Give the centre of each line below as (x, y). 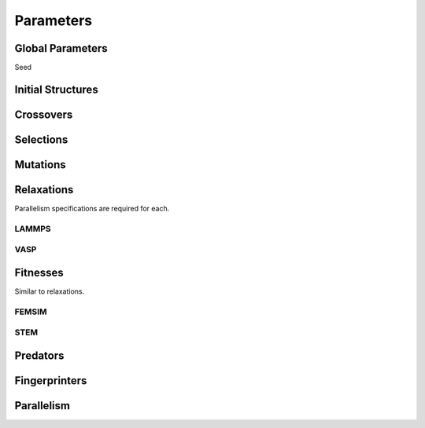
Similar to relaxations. (50, 291)
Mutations (40, 165)
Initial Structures (56, 89)
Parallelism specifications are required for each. (92, 209)
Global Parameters (61, 48)
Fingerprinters (51, 381)
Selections (41, 139)
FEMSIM (31, 312)
